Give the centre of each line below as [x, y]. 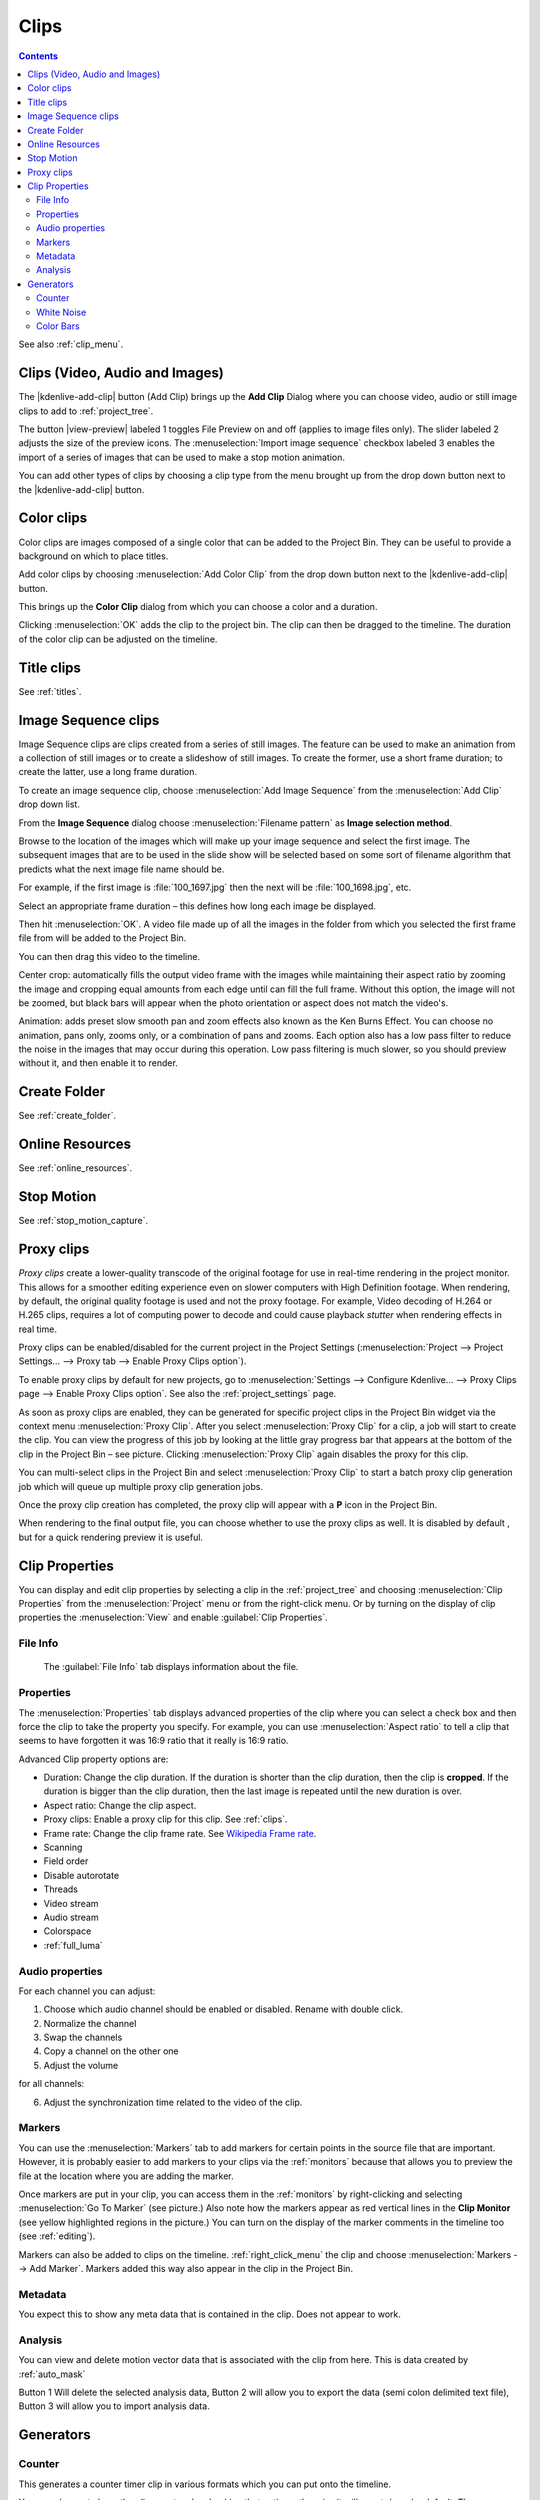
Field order [66, 1861]
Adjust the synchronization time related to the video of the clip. [173, 2102]
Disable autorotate [81, 1875]
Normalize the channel [90, 2023]
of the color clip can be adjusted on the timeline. [118, 639]
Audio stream [71, 1917]
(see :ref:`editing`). [57, 2236]
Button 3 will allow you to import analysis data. [114, 2406]
